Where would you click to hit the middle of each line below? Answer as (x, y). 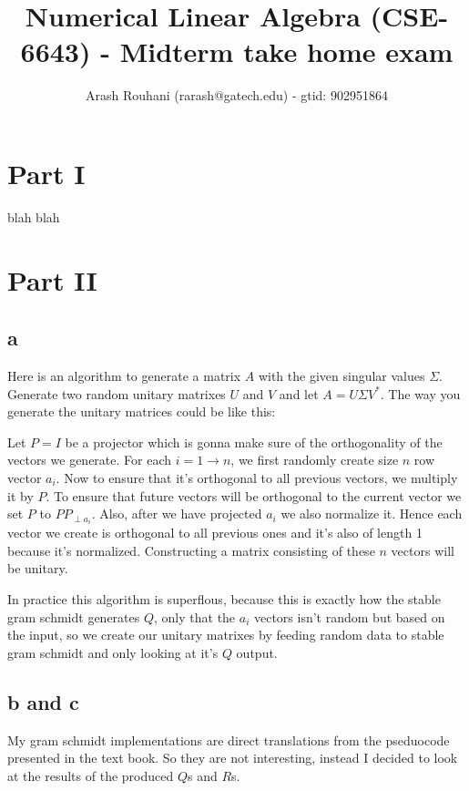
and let (299, 393)
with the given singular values (342, 376)
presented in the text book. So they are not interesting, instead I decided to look (233, 758)
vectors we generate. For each (90, 460)
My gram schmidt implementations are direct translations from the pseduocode (229, 740)
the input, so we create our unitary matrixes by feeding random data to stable (226, 635)
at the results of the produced (91, 775)
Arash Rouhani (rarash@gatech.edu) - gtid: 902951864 (237, 95)
